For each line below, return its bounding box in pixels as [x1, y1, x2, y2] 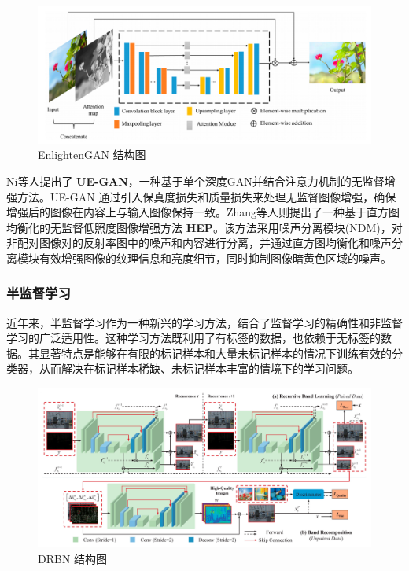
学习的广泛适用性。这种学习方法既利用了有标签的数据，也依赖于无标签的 [6, 330, 381, 346]
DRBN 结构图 [38, 550, 108, 566]
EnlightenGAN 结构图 [38, 146, 146, 163]
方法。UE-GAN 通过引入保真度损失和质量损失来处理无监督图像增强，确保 [17, 188, 396, 204]
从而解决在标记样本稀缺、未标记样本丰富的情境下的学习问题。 [39, 360, 359, 377]
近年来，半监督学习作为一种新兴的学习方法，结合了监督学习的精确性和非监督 [6, 314, 403, 330]
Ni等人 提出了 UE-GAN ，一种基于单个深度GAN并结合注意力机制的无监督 [6, 172, 385, 189]
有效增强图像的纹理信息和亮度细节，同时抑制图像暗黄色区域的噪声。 [39, 249, 392, 266]
